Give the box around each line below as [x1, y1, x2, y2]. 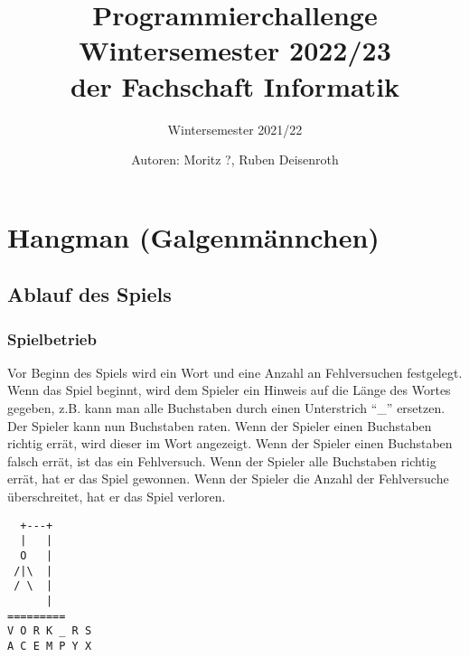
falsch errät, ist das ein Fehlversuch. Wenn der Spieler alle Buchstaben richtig [7, 451, 436, 470]
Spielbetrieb [7, 327, 97, 350]
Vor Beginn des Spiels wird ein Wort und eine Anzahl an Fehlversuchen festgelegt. [7, 362, 463, 381]
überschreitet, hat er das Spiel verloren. [7, 487, 226, 506]
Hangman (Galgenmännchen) [7, 218, 380, 255]
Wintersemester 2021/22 [167, 119, 303, 138]
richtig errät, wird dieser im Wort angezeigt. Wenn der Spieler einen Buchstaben [7, 434, 453, 453]
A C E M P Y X [7, 639, 92, 652]
